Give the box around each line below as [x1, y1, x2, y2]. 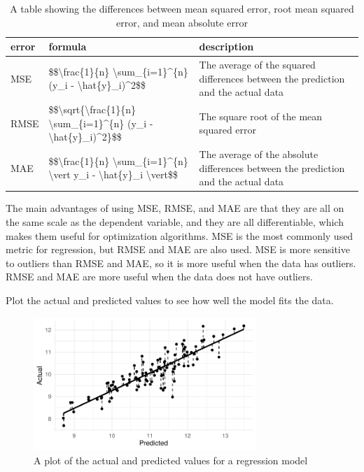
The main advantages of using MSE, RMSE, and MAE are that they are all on [6, 201, 344, 215]
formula [48, 39, 87, 54]
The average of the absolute [199, 147, 318, 162]
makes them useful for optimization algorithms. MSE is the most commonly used [6, 228, 353, 243]
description [199, 39, 254, 54]
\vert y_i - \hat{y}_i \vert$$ [48, 167, 178, 182]
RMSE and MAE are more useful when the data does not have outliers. [6, 269, 313, 284]
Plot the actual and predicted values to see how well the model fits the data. [6, 292, 334, 307]
